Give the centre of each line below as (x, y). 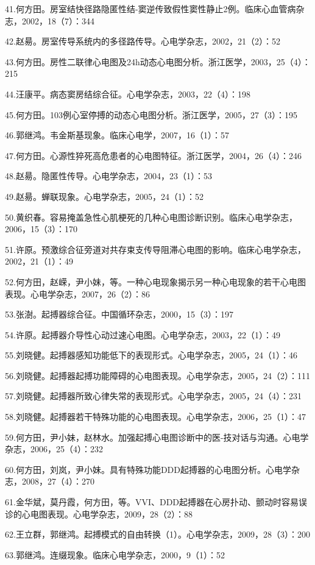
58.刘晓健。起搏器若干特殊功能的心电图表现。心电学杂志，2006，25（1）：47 (155, 417)
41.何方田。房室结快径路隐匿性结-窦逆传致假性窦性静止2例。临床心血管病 (150, 9)
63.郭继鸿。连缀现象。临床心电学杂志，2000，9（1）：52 (115, 554)
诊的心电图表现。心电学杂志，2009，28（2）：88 (99, 513)
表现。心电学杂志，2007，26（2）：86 (77, 293)
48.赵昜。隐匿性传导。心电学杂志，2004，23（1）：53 (108, 176)
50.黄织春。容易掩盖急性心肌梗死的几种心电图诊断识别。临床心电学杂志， (151, 217)
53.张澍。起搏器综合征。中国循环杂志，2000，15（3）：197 (119, 314)
